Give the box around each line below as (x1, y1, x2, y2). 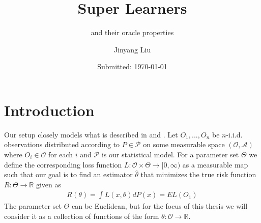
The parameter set (4, 201, 62, 211)
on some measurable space (143, 139, 225, 150)
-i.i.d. (226, 129, 243, 140)
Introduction (4, 99, 95, 120)
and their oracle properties (91, 27, 174, 38)
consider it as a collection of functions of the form (4, 211, 159, 221)
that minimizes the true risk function (140, 169, 256, 180)
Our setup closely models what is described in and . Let (4, 129, 178, 140)
